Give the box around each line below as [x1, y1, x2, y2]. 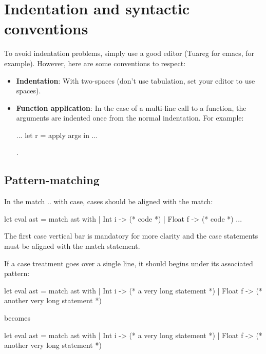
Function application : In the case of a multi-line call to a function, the [16, 102, 246, 113]
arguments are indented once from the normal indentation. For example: [16, 112, 244, 123]
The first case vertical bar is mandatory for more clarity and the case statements [4, 230, 258, 241]
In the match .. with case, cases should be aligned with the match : [4, 196, 213, 207]
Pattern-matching [4, 172, 100, 188]
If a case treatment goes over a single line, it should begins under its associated [4, 258, 253, 268]
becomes [4, 312, 31, 323]
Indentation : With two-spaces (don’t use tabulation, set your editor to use [16, 75, 255, 86]
